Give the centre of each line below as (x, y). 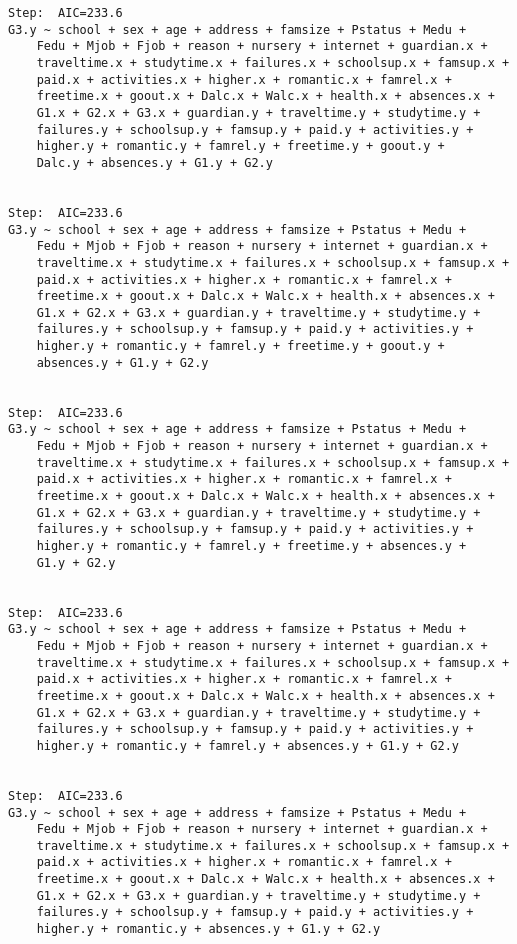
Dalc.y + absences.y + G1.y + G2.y (154, 162)
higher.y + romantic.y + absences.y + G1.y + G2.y (208, 929)
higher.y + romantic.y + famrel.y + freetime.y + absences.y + (251, 546)
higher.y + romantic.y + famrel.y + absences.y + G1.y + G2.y (248, 745)
